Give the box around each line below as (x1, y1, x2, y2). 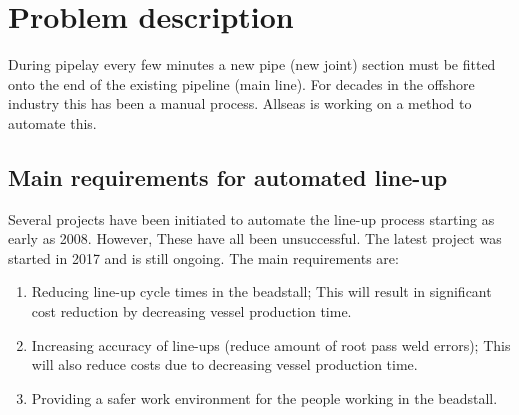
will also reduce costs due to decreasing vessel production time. (31, 354, 418, 375)
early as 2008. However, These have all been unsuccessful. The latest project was (8, 228, 502, 249)
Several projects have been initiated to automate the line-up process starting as (8, 208, 495, 229)
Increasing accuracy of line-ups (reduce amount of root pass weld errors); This (31, 334, 511, 355)
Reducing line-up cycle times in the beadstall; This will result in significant (31, 281, 492, 302)
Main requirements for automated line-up (8, 161, 448, 192)
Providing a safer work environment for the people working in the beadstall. (31, 387, 498, 408)
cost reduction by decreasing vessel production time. (31, 301, 352, 322)
